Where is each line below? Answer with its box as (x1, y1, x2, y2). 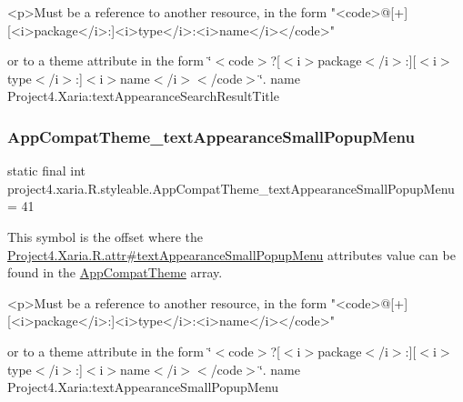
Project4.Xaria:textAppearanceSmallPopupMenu (7, 377, 279, 397)
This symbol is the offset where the (7, 226, 203, 246)
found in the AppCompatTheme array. (7, 263, 223, 282)
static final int (7, 161, 86, 180)
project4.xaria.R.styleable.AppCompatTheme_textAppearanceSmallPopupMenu (7, 178, 455, 197)
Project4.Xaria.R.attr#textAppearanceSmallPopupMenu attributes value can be (7, 245, 456, 264)
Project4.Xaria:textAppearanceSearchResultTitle (7, 86, 279, 106)
